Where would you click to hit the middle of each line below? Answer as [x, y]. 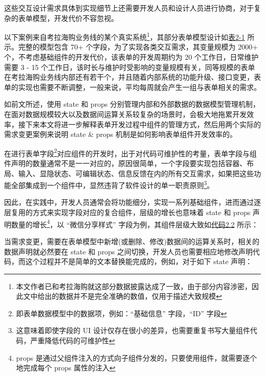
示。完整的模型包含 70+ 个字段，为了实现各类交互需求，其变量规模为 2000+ [131, 47]
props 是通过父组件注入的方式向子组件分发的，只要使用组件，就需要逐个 [137, 357]
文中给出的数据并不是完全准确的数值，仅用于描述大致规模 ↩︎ [123, 296]
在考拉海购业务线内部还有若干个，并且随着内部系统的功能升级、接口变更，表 [132, 77]
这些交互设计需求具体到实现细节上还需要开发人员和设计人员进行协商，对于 [129, 8]
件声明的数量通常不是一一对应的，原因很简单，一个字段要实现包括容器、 [125, 163]
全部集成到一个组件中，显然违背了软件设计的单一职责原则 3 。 [112, 184]
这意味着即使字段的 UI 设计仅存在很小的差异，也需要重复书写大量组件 [133, 330]
